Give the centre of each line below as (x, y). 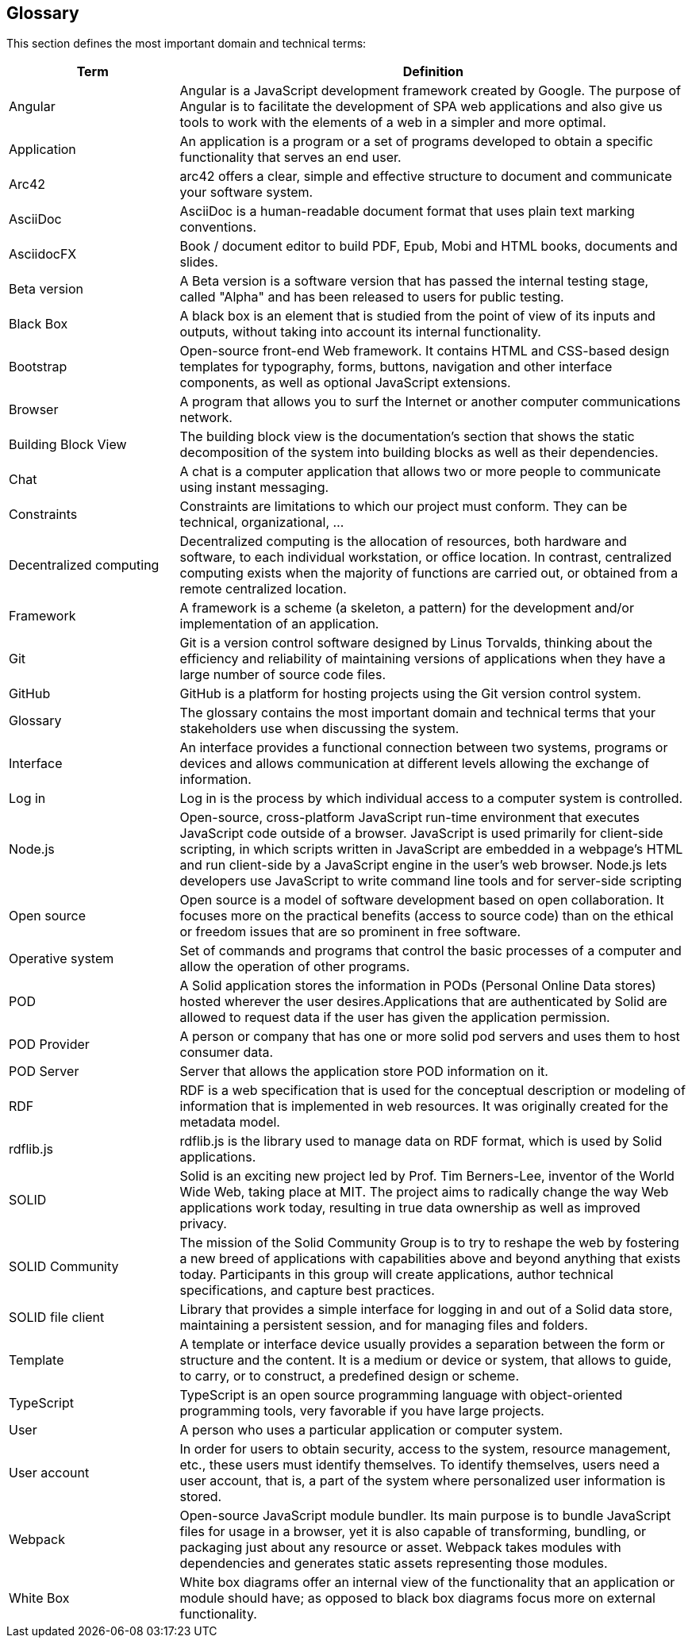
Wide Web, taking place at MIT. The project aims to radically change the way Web (424, 1192)
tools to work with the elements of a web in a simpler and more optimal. (393, 123)
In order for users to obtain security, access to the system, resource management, (425, 1449)
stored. (201, 1497)
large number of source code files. (283, 675)
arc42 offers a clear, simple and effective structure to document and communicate (426, 177)
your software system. (246, 192)
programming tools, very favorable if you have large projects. (362, 1411)
